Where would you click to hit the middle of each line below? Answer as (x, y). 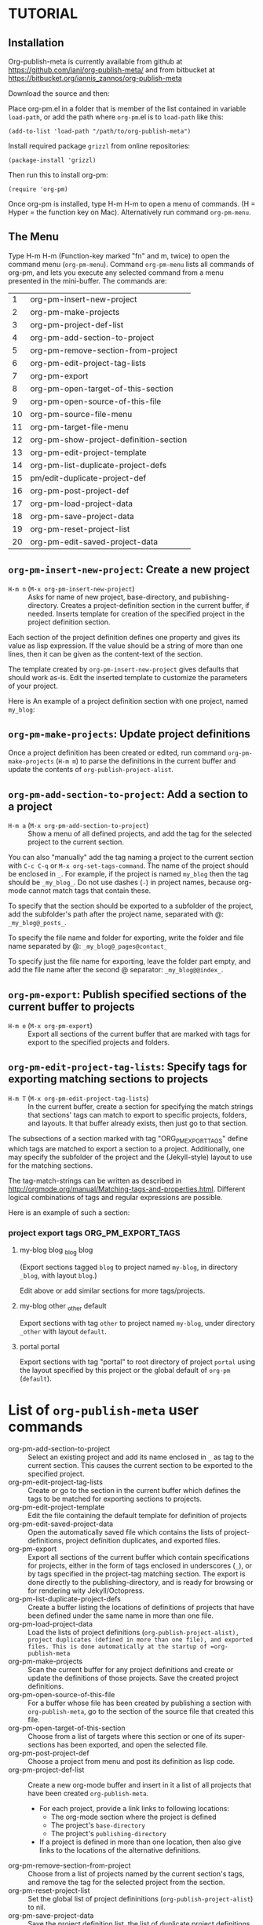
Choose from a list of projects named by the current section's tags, (136, 1873)
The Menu (33, 237)
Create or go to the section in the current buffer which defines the (134, 1490)
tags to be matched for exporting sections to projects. (115, 1499)
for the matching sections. (50, 1165)
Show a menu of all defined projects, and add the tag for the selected (140, 834)
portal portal (40, 1346)
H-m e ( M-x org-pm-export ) (50, 1026)
